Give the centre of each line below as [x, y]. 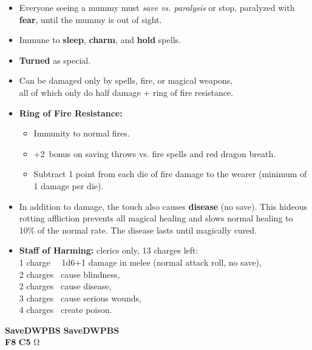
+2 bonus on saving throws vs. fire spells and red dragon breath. [155, 153]
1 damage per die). [69, 185]
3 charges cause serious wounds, [80, 298]
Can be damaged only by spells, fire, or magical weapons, [126, 80]
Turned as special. [55, 60]
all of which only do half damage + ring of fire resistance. [126, 92]
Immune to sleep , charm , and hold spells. [100, 40]
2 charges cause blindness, [70, 274]
